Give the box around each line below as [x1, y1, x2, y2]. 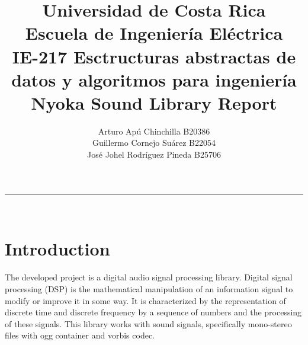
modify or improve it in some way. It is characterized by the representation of [5, 294, 286, 306]
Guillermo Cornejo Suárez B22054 [92, 136, 216, 149]
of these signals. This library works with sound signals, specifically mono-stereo [5, 317, 292, 330]
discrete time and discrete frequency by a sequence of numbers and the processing [5, 306, 302, 318]
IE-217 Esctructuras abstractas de [12, 44, 296, 68]
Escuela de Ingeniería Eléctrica [25, 21, 283, 45]
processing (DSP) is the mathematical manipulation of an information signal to [5, 282, 293, 295]
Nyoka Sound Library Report [31, 90, 277, 114]
